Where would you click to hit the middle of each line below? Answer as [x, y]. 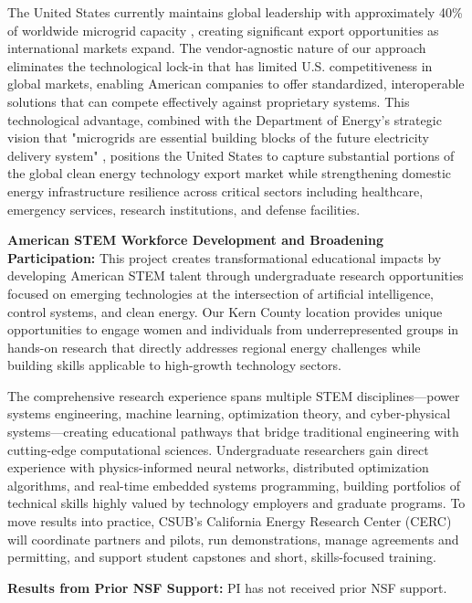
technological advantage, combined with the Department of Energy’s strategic [225, 119]
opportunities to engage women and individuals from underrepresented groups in [233, 329]
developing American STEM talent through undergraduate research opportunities [236, 275]
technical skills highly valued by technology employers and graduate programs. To [236, 503]
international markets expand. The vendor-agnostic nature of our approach [217, 48]
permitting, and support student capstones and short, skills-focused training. [222, 557]
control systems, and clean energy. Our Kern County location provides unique [225, 311]
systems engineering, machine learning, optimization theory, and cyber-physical [229, 413]
